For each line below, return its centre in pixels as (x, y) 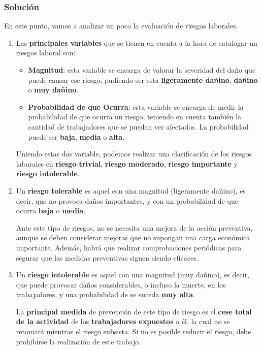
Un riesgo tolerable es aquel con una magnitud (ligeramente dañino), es (131, 190)
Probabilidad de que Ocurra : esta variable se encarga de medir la (136, 106)
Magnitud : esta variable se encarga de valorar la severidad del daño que (142, 70)
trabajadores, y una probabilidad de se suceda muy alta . (106, 294)
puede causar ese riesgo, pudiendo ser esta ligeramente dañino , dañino (143, 79)
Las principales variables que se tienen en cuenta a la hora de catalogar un (137, 42)
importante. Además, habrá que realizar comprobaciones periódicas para (129, 247)
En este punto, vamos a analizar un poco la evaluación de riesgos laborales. (121, 26)
